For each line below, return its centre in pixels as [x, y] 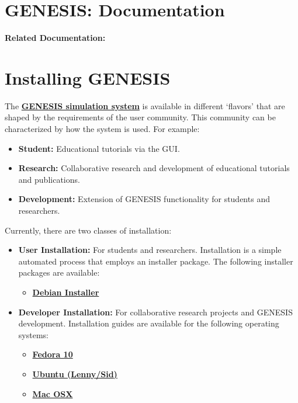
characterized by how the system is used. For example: [102, 129]
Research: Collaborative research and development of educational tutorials [154, 168]
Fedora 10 [53, 354]
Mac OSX [53, 393]
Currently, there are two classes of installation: [88, 230]
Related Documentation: [55, 38]
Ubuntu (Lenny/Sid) [75, 374]
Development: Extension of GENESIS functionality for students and [144, 199]
